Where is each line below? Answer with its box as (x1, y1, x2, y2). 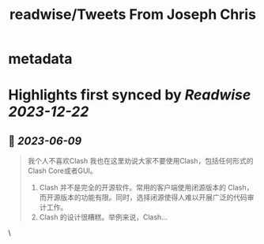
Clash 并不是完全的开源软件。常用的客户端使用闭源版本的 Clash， (39, 183, 254, 193)
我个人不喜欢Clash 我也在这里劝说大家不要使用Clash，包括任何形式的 (27, 156, 255, 166)
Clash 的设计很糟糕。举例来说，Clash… (39, 212, 168, 222)
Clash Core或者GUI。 (27, 166, 97, 175)
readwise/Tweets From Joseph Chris (9, 6, 257, 24)
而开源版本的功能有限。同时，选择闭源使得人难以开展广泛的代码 (39, 193, 247, 202)
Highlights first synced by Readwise (8, 86, 251, 104)
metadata (8, 50, 73, 68)
